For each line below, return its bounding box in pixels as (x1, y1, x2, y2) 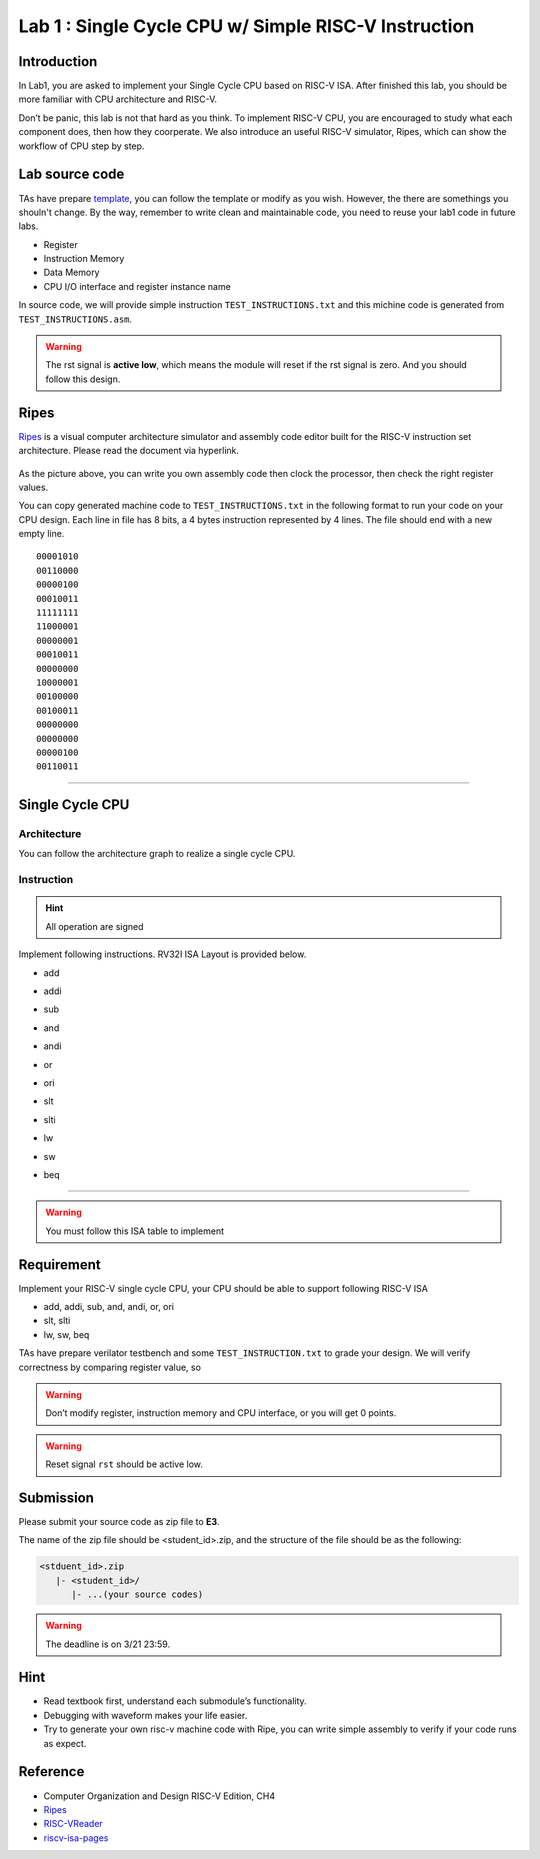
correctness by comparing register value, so (18, 1361, 202, 1373)
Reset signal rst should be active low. (45, 1458, 204, 1470)
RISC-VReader (43, 1818, 104, 1830)
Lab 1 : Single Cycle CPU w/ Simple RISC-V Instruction (18, 15, 475, 37)
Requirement (18, 1256, 102, 1273)
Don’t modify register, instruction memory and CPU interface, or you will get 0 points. (45, 1407, 397, 1419)
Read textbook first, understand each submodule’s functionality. (43, 1695, 307, 1707)
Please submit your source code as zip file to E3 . (18, 1516, 220, 1528)
